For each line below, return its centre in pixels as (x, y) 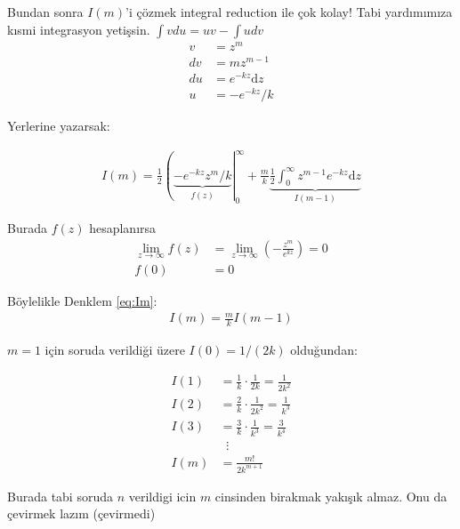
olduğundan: (324, 350)
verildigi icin (162, 496)
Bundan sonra (45, 12)
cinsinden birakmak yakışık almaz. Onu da (331, 496)
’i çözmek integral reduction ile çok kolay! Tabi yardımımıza (289, 12)
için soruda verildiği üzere (115, 350)
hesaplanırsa (123, 227)
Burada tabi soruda (60, 496)
